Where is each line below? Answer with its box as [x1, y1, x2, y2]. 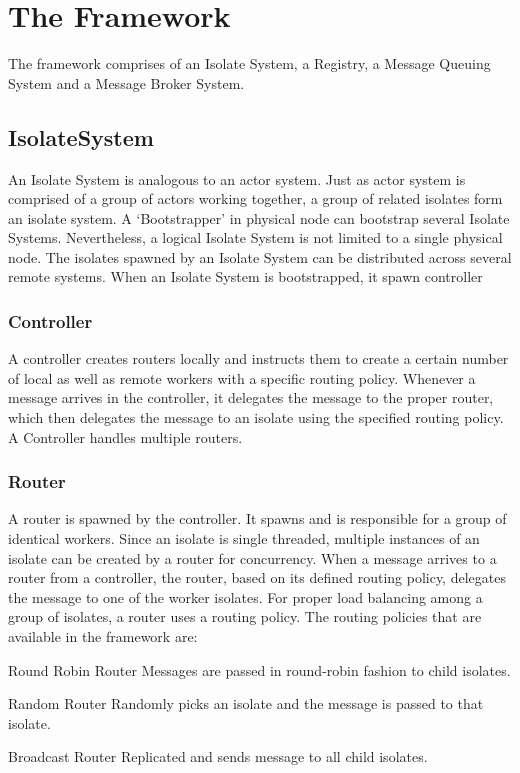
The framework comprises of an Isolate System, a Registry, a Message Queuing [8, 53, 491, 74]
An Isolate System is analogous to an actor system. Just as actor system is [8, 168, 466, 189]
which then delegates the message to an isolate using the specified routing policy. [8, 407, 504, 428]
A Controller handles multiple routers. [8, 426, 243, 447]
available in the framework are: [8, 626, 198, 647]
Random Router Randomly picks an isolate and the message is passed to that [8, 693, 484, 714]
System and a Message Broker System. [8, 72, 245, 93]
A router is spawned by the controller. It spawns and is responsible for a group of [8, 508, 507, 529]
